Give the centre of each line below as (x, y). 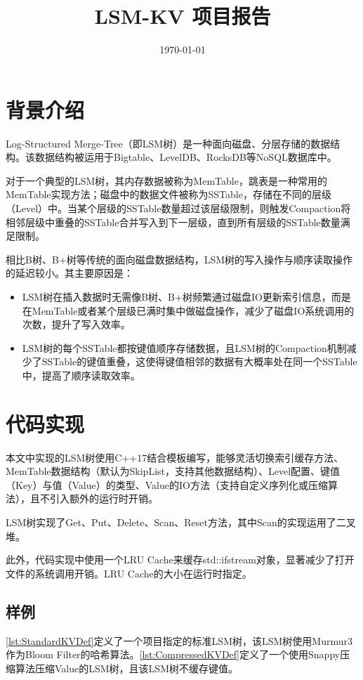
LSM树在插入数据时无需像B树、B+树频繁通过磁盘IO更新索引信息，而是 (186, 296)
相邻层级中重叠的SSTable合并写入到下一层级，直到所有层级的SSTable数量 (173, 222)
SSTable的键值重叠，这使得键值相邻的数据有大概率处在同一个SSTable (199, 361)
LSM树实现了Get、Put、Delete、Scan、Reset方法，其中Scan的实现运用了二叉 (181, 522)
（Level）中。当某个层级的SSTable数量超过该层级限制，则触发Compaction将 (178, 208)
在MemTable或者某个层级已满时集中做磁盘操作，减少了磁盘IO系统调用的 (188, 310)
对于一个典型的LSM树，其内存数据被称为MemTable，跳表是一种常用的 (166, 180)
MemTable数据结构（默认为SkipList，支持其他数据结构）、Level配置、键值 (173, 471)
